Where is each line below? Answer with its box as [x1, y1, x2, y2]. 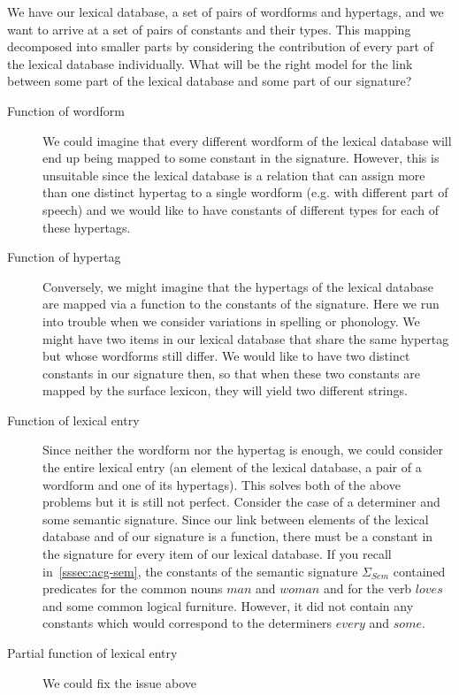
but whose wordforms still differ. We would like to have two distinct [42, 347, 410, 365]
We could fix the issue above [42, 673, 196, 691]
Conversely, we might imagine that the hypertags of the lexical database [42, 277, 434, 295]
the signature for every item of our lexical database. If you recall [42, 545, 392, 563]
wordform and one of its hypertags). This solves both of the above [42, 475, 401, 493]
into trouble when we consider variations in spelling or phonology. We [42, 311, 420, 330]
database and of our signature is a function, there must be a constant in [42, 527, 433, 546]
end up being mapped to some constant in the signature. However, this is [42, 149, 440, 167]
